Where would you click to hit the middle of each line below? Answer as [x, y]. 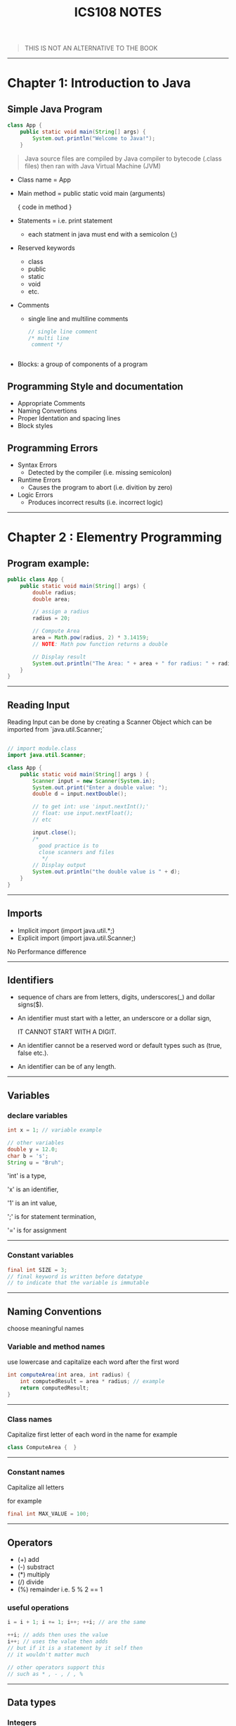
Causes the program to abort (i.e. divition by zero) [100, 487]
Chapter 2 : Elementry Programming [115, 538]
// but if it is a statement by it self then [75, 1649]
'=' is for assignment [37, 1230]
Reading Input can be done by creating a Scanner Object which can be [110, 722]
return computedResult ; [55, 1388]
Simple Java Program [55, 109]
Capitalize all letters [36, 1487]
